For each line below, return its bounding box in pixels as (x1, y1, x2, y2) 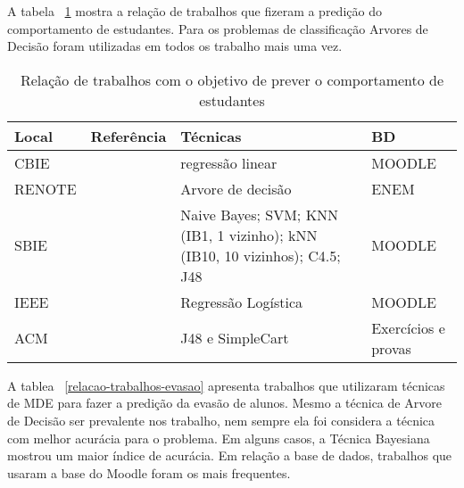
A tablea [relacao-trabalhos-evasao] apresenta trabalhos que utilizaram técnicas (7, 376, 445, 394)
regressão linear (180, 152, 278, 173)
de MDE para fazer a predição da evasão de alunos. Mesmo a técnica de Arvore (7, 393, 442, 412)
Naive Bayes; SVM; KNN (180, 203, 339, 225)
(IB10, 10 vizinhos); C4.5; (180, 244, 341, 266)
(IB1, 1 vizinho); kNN (180, 224, 318, 245)
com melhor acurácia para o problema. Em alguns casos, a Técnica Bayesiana (7, 428, 430, 447)
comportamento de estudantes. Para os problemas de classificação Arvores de (7, 19, 428, 37)
